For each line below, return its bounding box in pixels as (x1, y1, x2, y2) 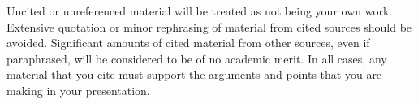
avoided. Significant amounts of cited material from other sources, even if (6, 34, 370, 51)
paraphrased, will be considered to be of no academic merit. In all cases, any (6, 50, 387, 67)
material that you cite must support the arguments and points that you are (6, 66, 382, 83)
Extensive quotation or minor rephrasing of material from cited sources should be (6, 18, 412, 35)
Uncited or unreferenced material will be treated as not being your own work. (6, 2, 393, 19)
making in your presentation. (6, 81, 150, 98)
